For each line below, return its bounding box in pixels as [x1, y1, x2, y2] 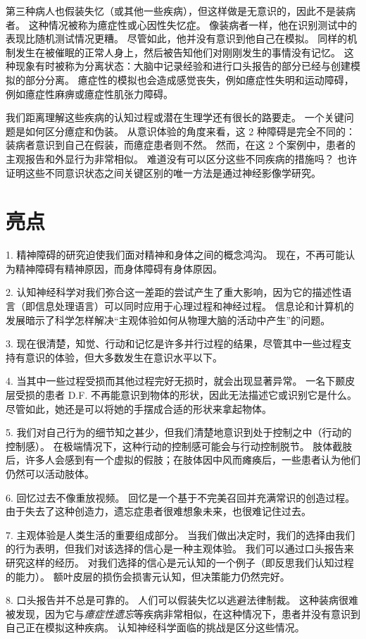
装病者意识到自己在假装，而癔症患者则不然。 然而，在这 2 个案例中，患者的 [6, 137, 355, 152]
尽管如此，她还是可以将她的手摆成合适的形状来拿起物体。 [6, 401, 272, 416]
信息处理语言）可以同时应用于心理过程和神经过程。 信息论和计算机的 [34, 299, 354, 314]
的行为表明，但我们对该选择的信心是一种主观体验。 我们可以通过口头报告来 [6, 541, 354, 556]
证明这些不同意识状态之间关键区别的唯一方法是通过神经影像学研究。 [6, 165, 321, 180]
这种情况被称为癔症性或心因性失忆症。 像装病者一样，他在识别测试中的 [28, 17, 358, 32]
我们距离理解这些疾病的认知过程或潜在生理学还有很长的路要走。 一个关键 [6, 110, 344, 125]
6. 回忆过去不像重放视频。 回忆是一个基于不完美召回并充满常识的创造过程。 [6, 490, 355, 504]
